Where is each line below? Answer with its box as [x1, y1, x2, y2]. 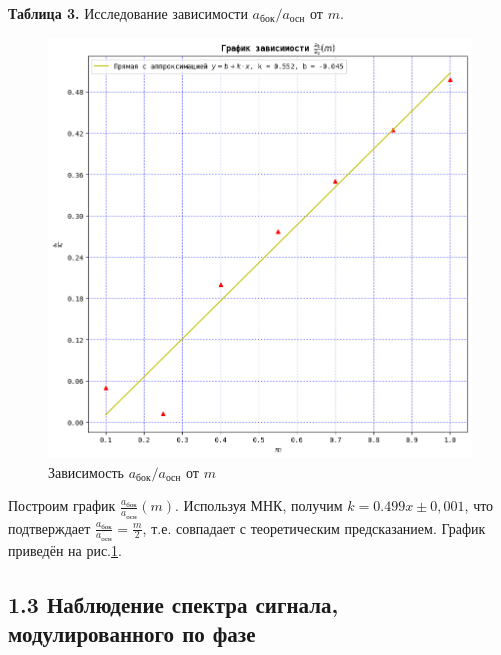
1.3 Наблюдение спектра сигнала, [8, 588, 339, 619]
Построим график [8, 495, 116, 516]
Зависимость [48, 461, 124, 482]
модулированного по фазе [8, 618, 256, 649]
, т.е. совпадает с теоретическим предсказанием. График [142, 517, 486, 538]
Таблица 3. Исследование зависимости [8, 3, 248, 23]
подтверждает [8, 517, 91, 538]
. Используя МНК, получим [175, 495, 343, 516]
